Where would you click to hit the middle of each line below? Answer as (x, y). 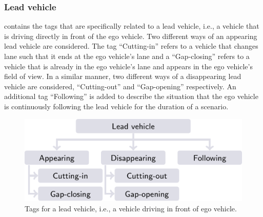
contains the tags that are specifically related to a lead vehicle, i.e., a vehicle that (132, 26)
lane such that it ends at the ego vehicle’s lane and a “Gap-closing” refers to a (127, 56)
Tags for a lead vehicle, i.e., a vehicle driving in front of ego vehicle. (131, 209)
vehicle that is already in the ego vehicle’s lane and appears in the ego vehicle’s (128, 66)
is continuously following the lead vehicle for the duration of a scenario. (116, 106)
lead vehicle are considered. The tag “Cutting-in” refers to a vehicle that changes (131, 46)
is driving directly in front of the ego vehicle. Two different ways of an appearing (131, 36)
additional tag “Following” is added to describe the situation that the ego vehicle (131, 96)
